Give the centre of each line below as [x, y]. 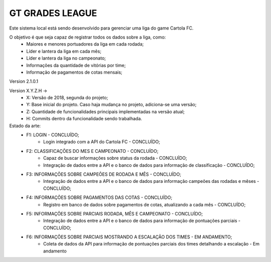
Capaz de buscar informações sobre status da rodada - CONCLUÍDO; [115, 158]
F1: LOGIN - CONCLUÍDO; [53, 135]
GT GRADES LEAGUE [53, 13]
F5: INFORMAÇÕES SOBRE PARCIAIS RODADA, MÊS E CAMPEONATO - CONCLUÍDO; [115, 213]
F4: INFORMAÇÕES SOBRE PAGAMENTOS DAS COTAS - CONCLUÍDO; [99, 197]
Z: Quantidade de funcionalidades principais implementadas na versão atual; [106, 111]
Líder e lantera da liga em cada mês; [64, 51]
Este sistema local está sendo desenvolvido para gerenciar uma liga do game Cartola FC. [101, 28]
